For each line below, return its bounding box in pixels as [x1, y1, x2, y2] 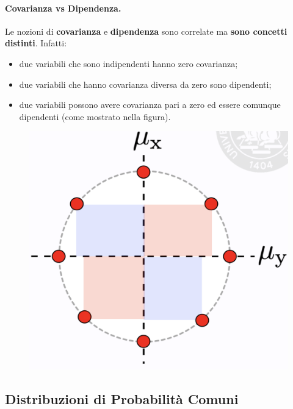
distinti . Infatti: [5, 37, 67, 49]
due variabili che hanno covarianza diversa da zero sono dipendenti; [19, 77, 272, 90]
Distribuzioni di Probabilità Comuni [5, 389, 239, 408]
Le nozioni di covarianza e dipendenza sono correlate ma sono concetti [5, 24, 288, 37]
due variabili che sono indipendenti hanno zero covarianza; [19, 57, 238, 69]
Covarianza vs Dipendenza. [5, 1, 121, 14]
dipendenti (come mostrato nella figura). [19, 110, 171, 123]
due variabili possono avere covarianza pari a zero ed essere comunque [19, 98, 281, 111]
